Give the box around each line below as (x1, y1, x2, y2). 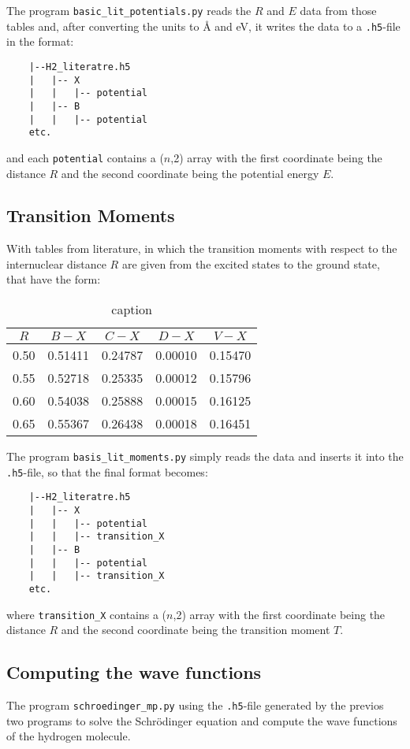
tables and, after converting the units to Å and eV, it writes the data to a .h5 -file (6, 17, 401, 34)
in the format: (6, 33, 74, 50)
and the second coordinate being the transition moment (61, 621, 330, 638)
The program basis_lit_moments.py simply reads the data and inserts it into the (6, 448, 404, 465)
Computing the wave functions (6, 660, 262, 684)
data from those (300, 2, 377, 18)
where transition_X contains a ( (6, 606, 167, 622)
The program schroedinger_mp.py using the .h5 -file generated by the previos (6, 697, 384, 714)
